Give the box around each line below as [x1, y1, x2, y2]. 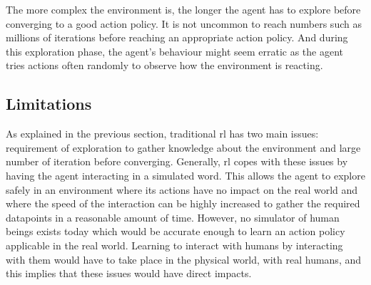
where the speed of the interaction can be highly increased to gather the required [6, 196, 360, 211]
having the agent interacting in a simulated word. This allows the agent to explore [6, 167, 365, 182]
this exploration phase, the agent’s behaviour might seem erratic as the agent [6, 43, 344, 58]
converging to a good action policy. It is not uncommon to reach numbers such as [6, 16, 362, 31]
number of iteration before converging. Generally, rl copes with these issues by [6, 154, 348, 169]
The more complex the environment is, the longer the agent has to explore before [6, 2, 361, 16]
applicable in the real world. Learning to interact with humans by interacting [6, 237, 343, 252]
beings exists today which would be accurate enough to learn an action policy [6, 224, 345, 239]
